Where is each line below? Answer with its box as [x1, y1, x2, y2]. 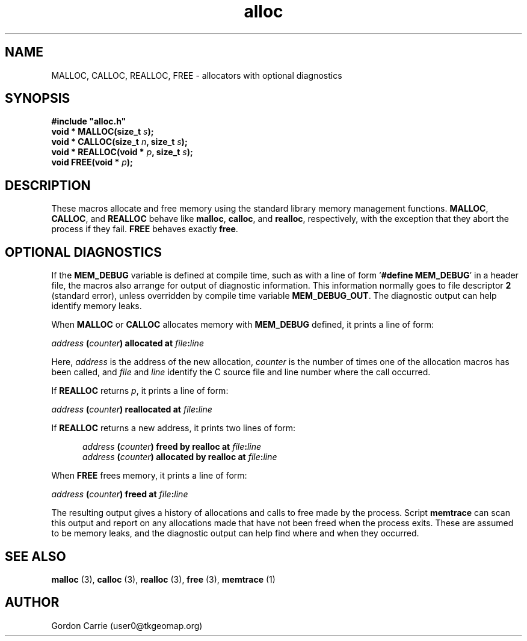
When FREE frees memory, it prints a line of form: [51, 470, 247, 481]
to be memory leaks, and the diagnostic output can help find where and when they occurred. [51, 528, 419, 539]
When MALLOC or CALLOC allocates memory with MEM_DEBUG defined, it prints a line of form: [51, 319, 434, 330]
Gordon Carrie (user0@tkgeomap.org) [51, 620, 203, 631]
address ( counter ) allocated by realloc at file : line [82, 452, 277, 462]
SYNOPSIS [5, 91, 70, 106]
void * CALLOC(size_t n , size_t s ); [51, 136, 188, 147]
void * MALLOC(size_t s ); [51, 126, 154, 137]
